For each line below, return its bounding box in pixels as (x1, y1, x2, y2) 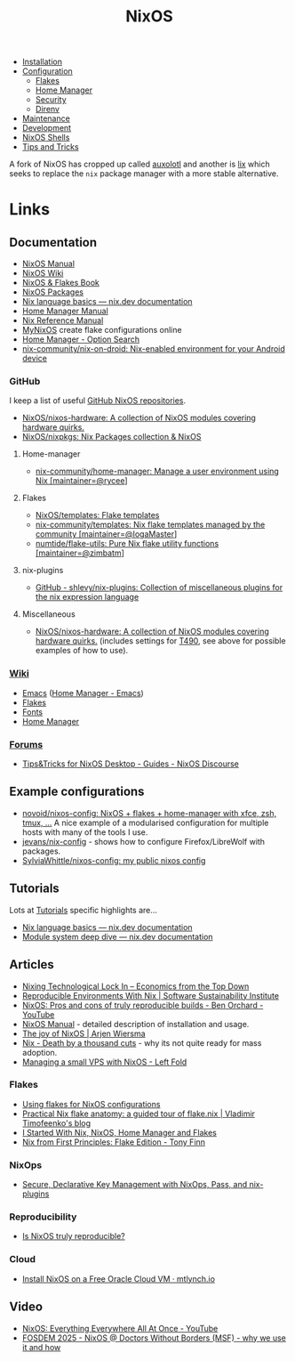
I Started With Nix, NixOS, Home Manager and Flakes (21, 1127, 218, 1138)
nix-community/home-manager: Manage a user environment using (35, 466, 280, 477)
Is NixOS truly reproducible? (21, 1231, 126, 1242)
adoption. (21, 1047, 58, 1057)
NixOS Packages (21, 287, 84, 297)
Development (21, 123, 72, 134)
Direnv (35, 104, 60, 115)
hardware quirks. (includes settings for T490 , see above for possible (35, 636, 286, 646)
